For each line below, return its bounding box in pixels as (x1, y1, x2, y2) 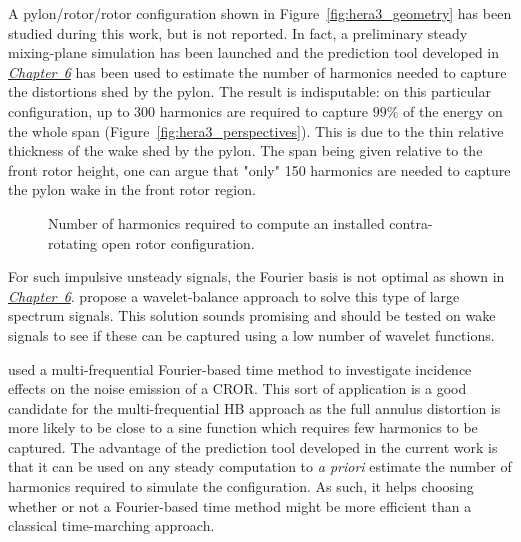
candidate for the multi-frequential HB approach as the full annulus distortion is (8, 397, 501, 418)
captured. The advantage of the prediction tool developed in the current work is (8, 436, 498, 457)
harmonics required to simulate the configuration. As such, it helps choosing (8, 476, 474, 497)
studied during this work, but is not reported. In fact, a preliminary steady (8, 22, 468, 43)
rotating (48, 232, 98, 253)
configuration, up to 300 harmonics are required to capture (8, 100, 369, 121)
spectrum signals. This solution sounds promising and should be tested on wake (8, 305, 496, 326)
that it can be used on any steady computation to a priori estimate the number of (8, 456, 512, 477)
